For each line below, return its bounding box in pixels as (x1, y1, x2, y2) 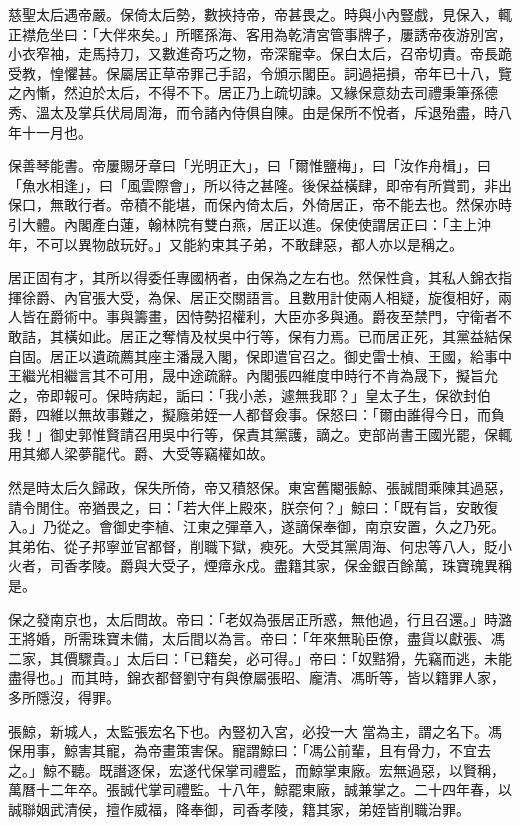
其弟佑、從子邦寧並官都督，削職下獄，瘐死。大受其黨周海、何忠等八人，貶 (8, 535, 498, 556)
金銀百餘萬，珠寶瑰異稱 (357, 555, 512, 576)
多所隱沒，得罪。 (8, 687, 120, 707)
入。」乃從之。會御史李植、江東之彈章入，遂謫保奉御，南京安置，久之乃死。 (8, 516, 505, 537)
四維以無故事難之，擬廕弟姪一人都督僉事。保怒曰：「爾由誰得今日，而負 (35, 404, 505, 425)
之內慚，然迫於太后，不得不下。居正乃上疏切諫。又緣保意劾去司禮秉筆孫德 (8, 82, 498, 103)
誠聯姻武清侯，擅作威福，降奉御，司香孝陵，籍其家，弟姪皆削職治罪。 (8, 798, 470, 819)
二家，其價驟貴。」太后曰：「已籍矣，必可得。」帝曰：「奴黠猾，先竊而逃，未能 (8, 647, 512, 668)
